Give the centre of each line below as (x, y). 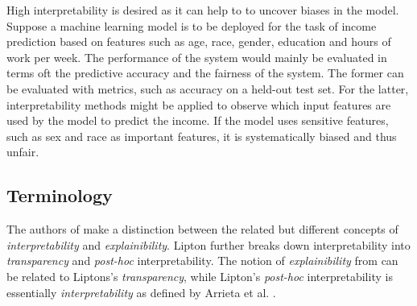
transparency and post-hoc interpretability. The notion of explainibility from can (202, 261)
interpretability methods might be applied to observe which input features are (199, 104)
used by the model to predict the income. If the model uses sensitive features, (198, 120)
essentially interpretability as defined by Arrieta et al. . (141, 292)
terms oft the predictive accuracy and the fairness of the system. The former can (205, 73)
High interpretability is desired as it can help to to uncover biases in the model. (203, 10)
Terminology (60, 195)
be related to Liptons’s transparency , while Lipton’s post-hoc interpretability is (200, 276)
